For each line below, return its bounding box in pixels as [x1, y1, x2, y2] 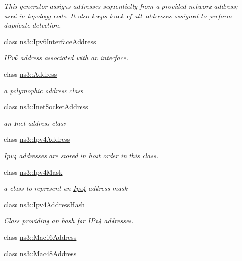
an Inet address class [4, 117, 66, 128]
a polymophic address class [4, 85, 83, 95]
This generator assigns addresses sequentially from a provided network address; [4, 1, 238, 11]
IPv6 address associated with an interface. [4, 52, 129, 63]
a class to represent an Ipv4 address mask [4, 183, 128, 193]
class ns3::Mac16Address [4, 231, 77, 242]
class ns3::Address [4, 68, 57, 79]
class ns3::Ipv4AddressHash [4, 199, 85, 209]
